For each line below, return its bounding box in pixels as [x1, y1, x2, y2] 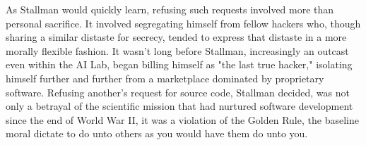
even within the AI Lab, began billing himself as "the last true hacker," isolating [6, 57, 353, 72]
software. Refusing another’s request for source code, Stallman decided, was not [6, 84, 350, 99]
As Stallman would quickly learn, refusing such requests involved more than [6, 2, 334, 16]
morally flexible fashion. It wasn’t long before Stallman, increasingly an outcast [6, 43, 349, 58]
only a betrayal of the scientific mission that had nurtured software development [6, 99, 353, 113]
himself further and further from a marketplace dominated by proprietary [6, 70, 324, 85]
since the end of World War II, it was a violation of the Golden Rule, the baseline [6, 112, 359, 127]
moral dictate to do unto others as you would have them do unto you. [6, 126, 308, 141]
